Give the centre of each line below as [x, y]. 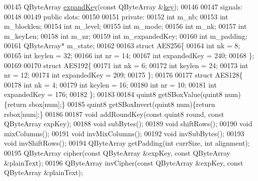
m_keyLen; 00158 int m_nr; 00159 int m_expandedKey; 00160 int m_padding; [126, 36]
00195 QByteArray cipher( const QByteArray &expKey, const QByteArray [117, 152]
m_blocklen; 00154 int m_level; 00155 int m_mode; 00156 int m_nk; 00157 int [126, 26]
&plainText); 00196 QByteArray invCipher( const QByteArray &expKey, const [124, 162]
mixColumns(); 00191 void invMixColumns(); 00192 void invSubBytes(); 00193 [124, 133]
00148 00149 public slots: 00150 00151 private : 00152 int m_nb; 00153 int [116, 16]
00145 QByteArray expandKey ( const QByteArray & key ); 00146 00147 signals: [123, 6]
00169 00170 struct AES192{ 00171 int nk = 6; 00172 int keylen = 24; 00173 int [126, 65]
